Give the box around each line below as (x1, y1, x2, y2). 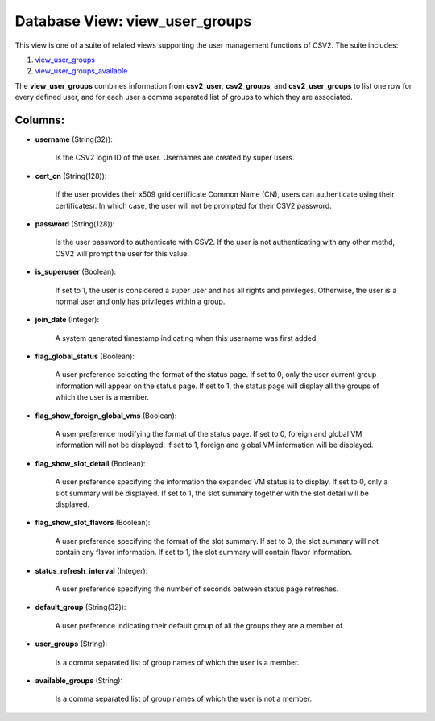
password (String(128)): (35, 218, 115, 229)
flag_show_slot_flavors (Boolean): (35, 518, 151, 528)
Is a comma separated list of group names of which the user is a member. (55, 657, 300, 667)
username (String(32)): (35, 135, 113, 144)
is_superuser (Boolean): (35, 267, 117, 277)
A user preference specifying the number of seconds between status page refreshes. (55, 584, 339, 594)
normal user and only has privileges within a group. (55, 296, 226, 306)
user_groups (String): (35, 639, 108, 648)
